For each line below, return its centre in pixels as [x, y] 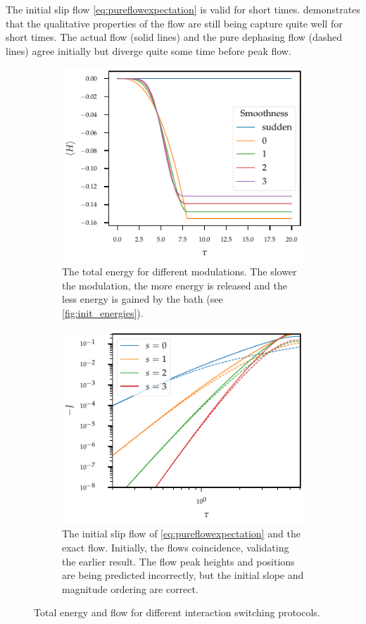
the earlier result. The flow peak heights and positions [178, 561]
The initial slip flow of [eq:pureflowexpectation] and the [181, 533]
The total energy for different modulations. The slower [179, 272]
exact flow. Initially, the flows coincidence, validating [176, 547]
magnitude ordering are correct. [130, 588]
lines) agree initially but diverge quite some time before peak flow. [149, 50]
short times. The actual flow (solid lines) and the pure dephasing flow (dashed [174, 37]
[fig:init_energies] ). [103, 312]
